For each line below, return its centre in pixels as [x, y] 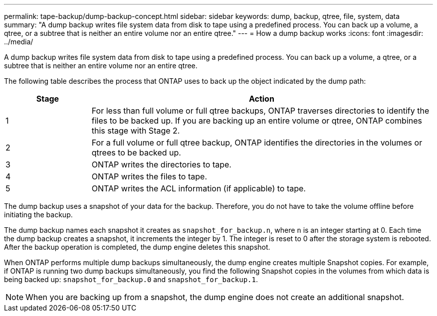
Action [261, 99]
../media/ [19, 42]
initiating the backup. [38, 215]
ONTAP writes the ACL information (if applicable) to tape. [199, 188]
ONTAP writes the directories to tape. [161, 164]
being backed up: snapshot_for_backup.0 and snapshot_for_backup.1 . [131, 279]
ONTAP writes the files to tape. [149, 176]
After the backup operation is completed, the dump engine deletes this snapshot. [137, 247]
